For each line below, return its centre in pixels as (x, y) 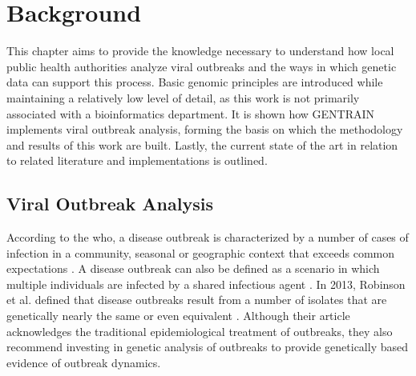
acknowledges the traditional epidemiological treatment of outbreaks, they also (200, 331)
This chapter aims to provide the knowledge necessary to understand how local (200, 51)
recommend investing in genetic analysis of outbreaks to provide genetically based (207, 347)
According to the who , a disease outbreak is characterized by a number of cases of (208, 237)
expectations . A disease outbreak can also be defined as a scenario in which (193, 268)
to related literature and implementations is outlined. (137, 160)
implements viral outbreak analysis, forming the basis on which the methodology (205, 129)
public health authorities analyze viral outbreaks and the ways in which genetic (202, 66)
